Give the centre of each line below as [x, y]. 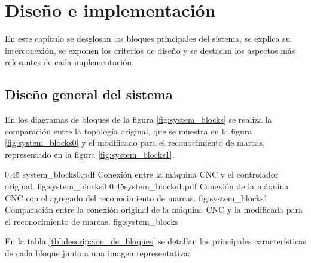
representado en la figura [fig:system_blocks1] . [90, 154]
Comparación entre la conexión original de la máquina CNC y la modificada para [154, 210]
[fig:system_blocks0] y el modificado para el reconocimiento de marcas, [135, 143]
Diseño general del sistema [89, 94]
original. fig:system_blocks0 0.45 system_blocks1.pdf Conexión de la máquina [147, 186]
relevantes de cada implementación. [69, 62]
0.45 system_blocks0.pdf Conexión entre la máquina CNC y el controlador [142, 174]
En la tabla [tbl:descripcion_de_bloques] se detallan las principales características [155, 241]
